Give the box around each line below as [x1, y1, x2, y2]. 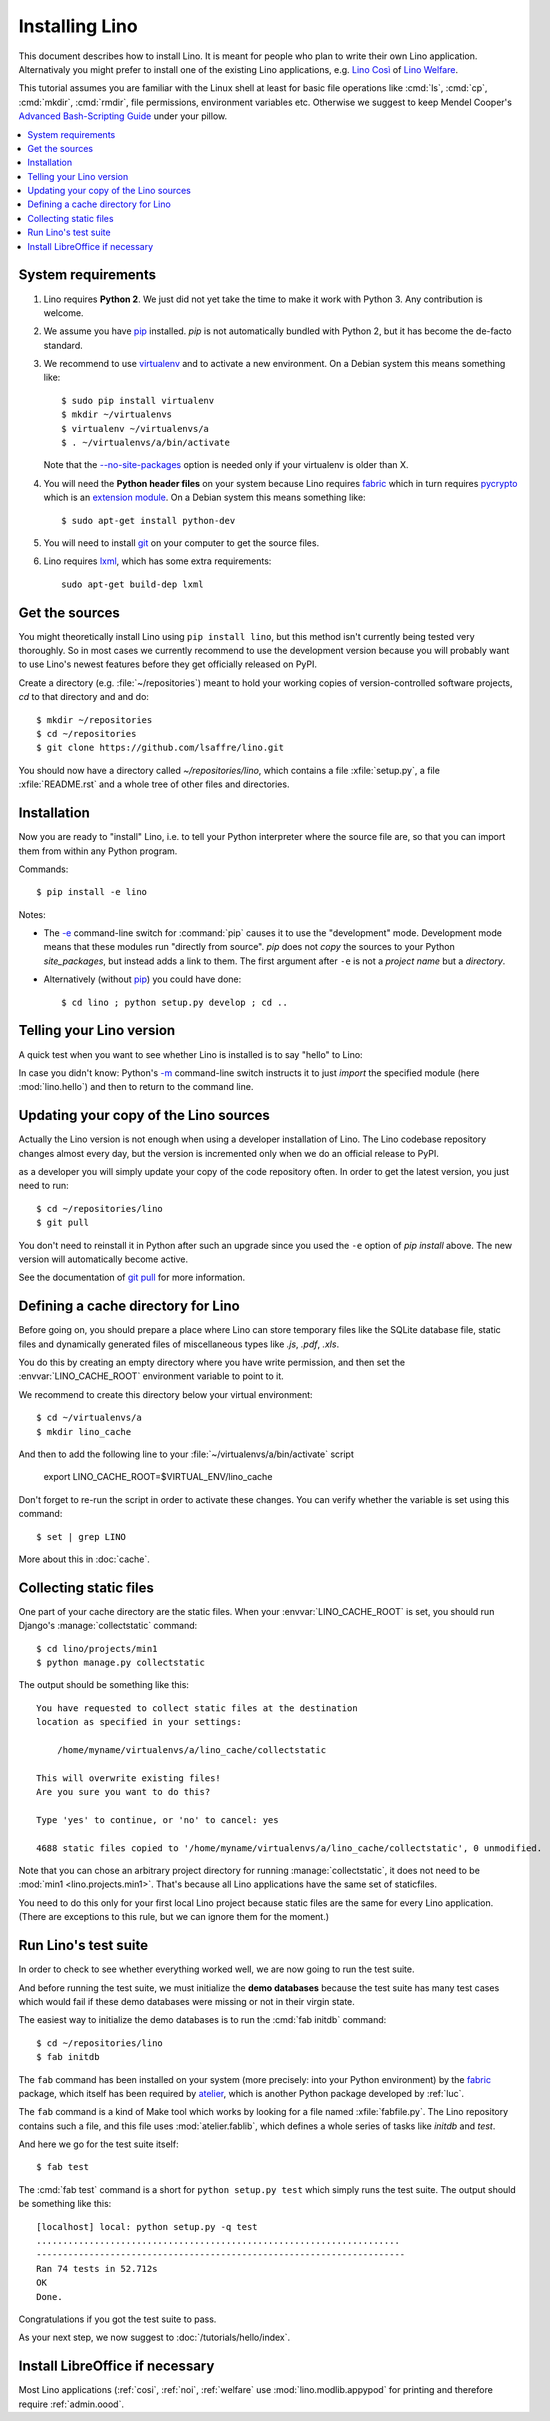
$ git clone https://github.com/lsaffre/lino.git [36, 742, 285, 754]
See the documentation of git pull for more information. [18, 1271, 246, 1284]
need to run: [18, 1180, 69, 1192]
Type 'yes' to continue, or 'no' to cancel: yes [36, 1814, 279, 1825]
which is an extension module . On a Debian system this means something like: [43, 491, 366, 504]
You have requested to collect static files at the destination [36, 1702, 359, 1714]
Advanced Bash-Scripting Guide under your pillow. [18, 110, 228, 122]
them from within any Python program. [18, 845, 178, 857]
